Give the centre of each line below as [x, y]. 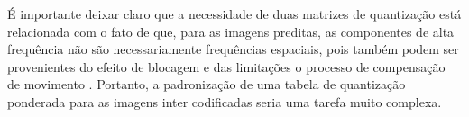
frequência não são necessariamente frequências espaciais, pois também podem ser [233, 49]
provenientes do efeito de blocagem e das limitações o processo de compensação [226, 66]
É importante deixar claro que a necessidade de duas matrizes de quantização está [234, 13]
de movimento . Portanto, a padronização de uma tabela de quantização [207, 84]
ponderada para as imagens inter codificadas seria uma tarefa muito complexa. [225, 101]
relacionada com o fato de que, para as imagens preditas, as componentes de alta [231, 31]
